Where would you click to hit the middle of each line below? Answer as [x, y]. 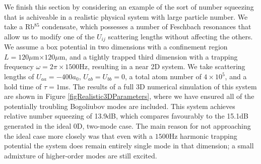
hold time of [23, 86]
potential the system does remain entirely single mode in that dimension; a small [129, 146]
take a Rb [19, 26]
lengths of [19, 76]
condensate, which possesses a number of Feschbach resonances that [147, 26]
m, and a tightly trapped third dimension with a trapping [148, 56]
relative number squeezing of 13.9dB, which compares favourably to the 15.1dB [126, 116]
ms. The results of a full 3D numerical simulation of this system [158, 86]
